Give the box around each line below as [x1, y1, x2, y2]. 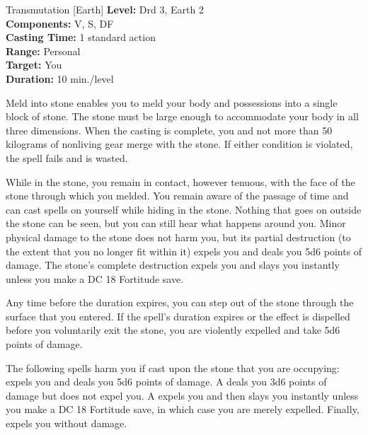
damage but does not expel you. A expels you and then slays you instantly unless [6, 388, 359, 402]
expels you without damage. [6, 416, 127, 431]
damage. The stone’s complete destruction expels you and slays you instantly [6, 257, 340, 272]
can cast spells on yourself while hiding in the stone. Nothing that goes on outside [6, 202, 362, 216]
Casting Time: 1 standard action [6, 30, 156, 45]
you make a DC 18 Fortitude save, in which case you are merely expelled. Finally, [6, 402, 360, 417]
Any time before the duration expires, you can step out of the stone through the [6, 295, 354, 310]
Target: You [6, 57, 62, 72]
